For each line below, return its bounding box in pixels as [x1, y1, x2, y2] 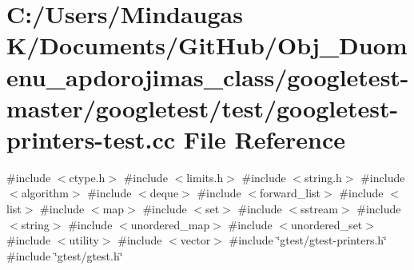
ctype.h [69, 169, 105, 185]
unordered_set [291, 216, 363, 232]
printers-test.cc [6, 122, 176, 155]
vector [180, 232, 211, 248]
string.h [305, 169, 342, 185]
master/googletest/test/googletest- [6, 91, 399, 124]
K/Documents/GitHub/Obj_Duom [6, 29, 408, 62]
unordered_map [130, 216, 210, 232]
